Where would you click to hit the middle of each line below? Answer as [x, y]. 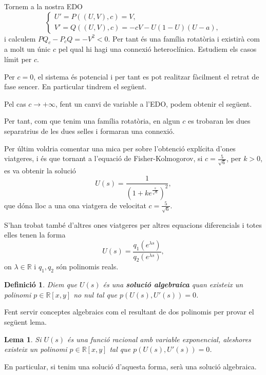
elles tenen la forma [35, 235]
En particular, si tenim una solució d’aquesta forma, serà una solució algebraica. [130, 366]
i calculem [20, 38]
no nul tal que [95, 294]
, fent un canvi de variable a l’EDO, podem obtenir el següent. [154, 103]
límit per [18, 59]
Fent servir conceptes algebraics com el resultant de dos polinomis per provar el [129, 312]
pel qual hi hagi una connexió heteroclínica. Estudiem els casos [157, 49]
